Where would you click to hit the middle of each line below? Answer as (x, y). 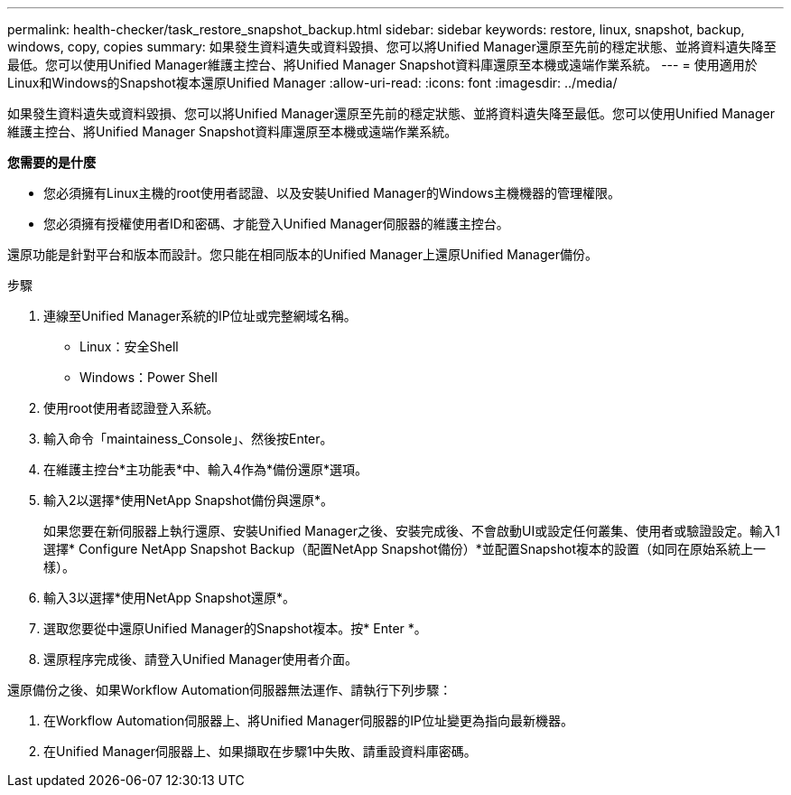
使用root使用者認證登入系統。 (131, 408)
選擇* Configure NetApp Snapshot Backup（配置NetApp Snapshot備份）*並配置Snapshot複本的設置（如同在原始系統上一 (405, 549)
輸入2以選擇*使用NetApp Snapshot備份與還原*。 (188, 500)
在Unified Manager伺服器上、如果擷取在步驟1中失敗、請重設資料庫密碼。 (260, 751)
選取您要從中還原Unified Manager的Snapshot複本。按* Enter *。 (235, 628)
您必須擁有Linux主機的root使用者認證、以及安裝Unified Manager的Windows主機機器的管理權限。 (332, 193)
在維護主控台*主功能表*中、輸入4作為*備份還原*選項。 (206, 469)
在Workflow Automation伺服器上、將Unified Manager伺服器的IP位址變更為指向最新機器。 (308, 720)
